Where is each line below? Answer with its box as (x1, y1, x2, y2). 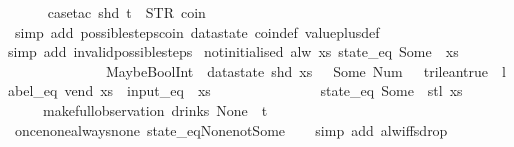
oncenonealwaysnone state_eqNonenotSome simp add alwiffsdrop (14, 119, 448, 140)
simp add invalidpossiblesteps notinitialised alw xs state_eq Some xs (8, 41, 459, 62)
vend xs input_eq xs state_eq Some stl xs (64, 80, 463, 101)
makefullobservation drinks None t (42, 99, 268, 120)
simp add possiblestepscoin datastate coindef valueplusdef (14, 21, 380, 42)
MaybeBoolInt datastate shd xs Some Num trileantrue (105, 60, 489, 81)
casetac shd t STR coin (47, 2, 206, 22)
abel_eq (8, 80, 58, 101)
